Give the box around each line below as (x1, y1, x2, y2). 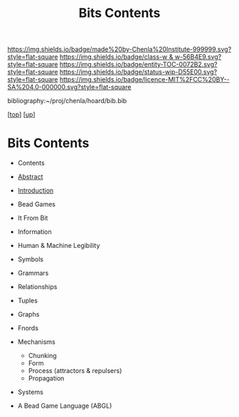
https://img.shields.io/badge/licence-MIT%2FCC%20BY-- (59, 75, 230, 84)
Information (17, 227, 52, 236)
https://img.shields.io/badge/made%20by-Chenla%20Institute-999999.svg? (7, 45, 232, 54)
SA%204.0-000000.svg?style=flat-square (7, 83, 132, 92)
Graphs (17, 310, 40, 319)
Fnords (17, 324, 39, 332)
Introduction (17, 186, 54, 195)
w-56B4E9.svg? (174, 53, 222, 61)
